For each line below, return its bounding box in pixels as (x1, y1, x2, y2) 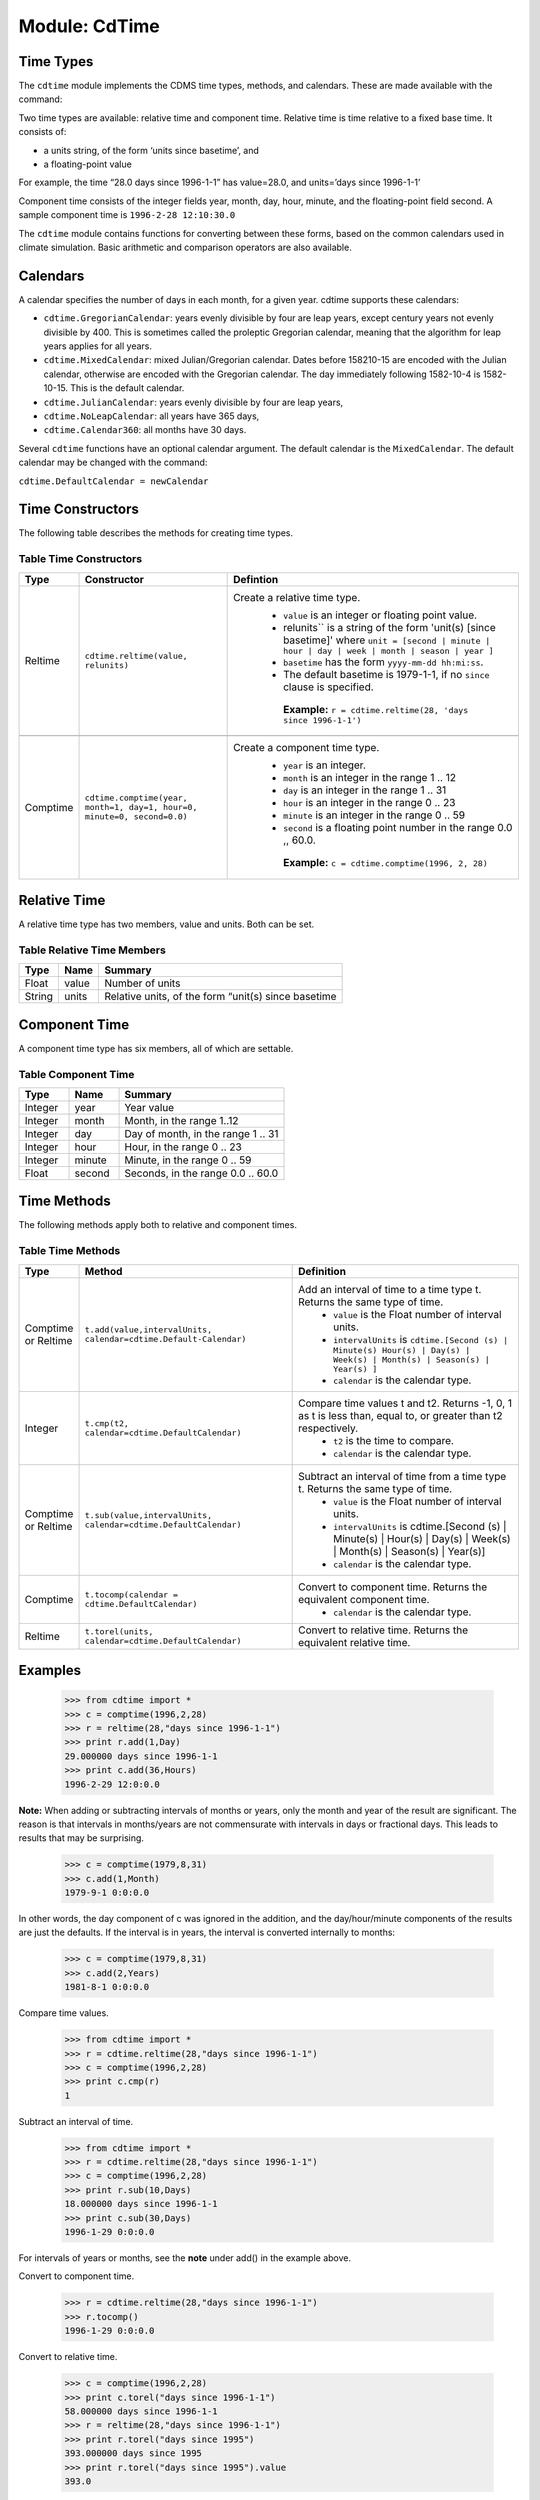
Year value (124, 1100, 175, 1114)
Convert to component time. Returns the (298, 1580, 488, 1594)
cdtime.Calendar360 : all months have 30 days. (43, 424, 247, 436)
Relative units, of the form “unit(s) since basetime (104, 990, 337, 1004)
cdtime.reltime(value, (84, 650, 189, 661)
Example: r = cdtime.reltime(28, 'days (283, 702, 469, 716)
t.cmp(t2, (84, 1418, 130, 1429)
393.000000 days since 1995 (64, 2448, 202, 2459)
